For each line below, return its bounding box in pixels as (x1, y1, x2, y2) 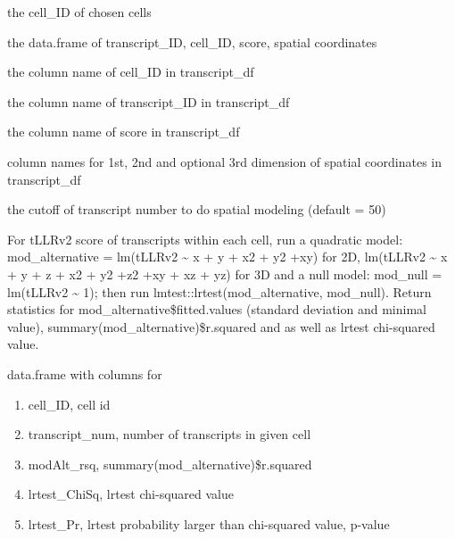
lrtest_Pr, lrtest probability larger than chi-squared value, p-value (28, 514, 390, 533)
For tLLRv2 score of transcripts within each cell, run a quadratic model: (7, 229, 403, 248)
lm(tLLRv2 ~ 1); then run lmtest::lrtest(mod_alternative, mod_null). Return (7, 282, 432, 301)
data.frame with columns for (7, 364, 162, 383)
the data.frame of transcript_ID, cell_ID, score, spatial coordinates (7, 32, 377, 51)
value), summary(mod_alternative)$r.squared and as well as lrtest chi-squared (7, 317, 435, 336)
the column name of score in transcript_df (7, 122, 240, 141)
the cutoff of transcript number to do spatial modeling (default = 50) (7, 200, 386, 219)
